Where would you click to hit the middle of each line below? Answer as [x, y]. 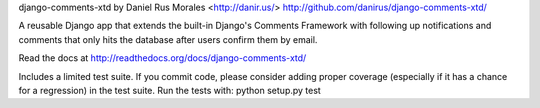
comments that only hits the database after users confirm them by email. [168, 39]
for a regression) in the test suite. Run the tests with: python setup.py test [170, 90]
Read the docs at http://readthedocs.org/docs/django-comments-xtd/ [162, 58]
